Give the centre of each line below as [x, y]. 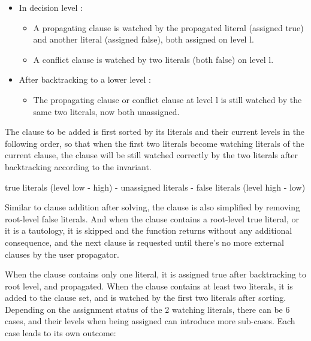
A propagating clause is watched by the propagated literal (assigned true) [168, 27]
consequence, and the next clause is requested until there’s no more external [145, 242]
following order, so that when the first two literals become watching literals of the [155, 143]
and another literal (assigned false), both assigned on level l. [144, 39]
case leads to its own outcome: [61, 333]
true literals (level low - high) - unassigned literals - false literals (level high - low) [155, 187]
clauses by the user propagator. [62, 254]
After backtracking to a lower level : [85, 79]
